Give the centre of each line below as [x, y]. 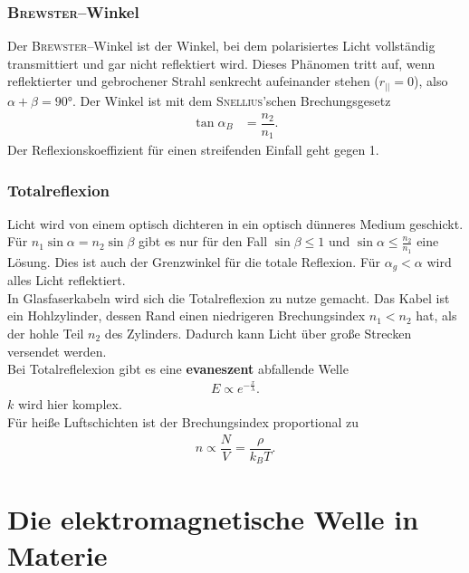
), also [431, 81]
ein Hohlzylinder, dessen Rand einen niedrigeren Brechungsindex [187, 315]
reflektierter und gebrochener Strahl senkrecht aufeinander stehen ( [193, 81]
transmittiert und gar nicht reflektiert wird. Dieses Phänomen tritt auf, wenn [221, 63]
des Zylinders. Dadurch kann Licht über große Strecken [258, 333]
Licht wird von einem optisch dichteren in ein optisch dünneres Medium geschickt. [235, 223]
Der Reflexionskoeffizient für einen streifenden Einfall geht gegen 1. [193, 150]
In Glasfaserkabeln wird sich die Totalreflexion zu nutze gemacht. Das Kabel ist [229, 297]
